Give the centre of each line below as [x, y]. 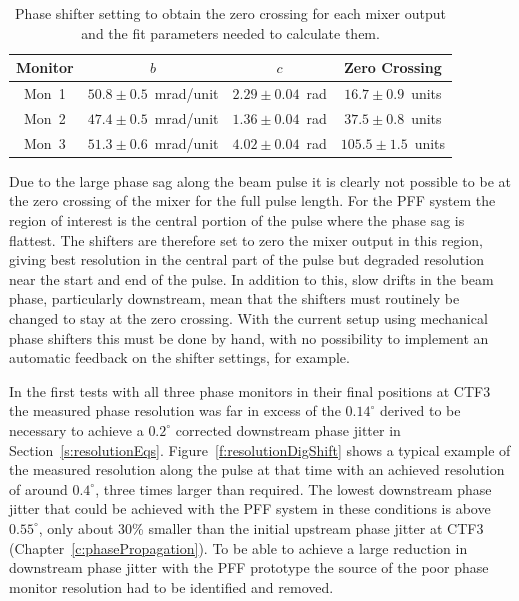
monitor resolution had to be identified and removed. [171, 586]
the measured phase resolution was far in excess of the [175, 410]
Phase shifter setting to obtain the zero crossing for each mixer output [230, 13]
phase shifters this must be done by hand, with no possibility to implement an [249, 337]
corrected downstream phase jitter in [288, 429]
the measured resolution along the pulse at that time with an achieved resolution [257, 469]
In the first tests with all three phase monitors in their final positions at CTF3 [250, 390]
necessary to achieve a [76, 429]
